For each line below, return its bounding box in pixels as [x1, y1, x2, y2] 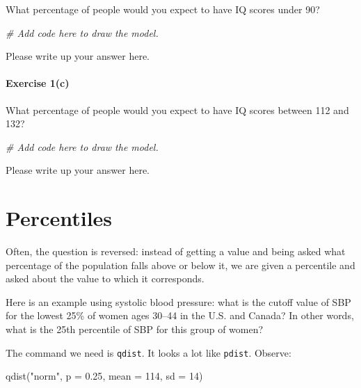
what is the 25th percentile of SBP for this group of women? [6, 322, 264, 337]
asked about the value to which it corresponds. [6, 271, 204, 286]
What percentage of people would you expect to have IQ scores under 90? [6, 2, 320, 16]
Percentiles [6, 204, 113, 232]
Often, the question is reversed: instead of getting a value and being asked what [6, 244, 346, 259]
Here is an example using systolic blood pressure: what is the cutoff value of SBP [6, 294, 351, 309]
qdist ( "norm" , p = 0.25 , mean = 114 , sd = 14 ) [6, 369, 203, 383]
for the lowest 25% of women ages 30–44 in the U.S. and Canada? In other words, [6, 308, 354, 323]
